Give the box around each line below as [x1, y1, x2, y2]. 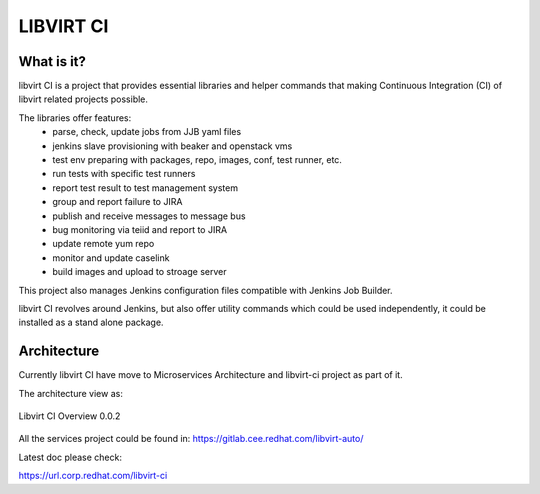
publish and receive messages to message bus [52, 210, 246, 222]
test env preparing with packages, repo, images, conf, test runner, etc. [52, 154, 342, 166]
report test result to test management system [52, 181, 239, 194]
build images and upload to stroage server [52, 266, 227, 278]
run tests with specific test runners [52, 168, 196, 180]
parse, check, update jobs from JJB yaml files [52, 126, 242, 138]
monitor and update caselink [52, 251, 170, 264]
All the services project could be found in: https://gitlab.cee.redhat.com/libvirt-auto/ [18, 433, 364, 445]
